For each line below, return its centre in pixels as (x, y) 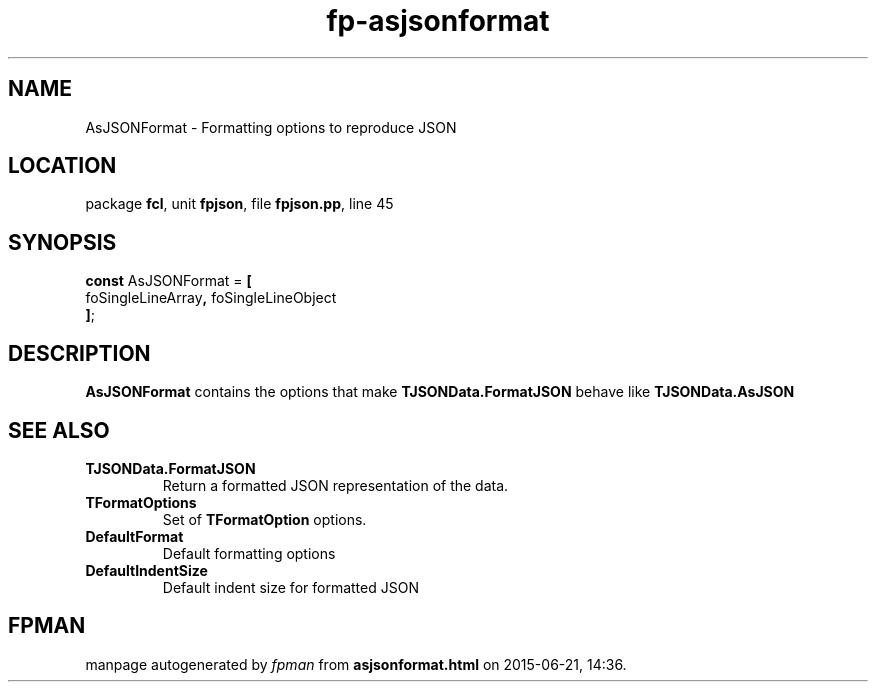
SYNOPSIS (62, 242)
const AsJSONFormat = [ (168, 281)
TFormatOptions (141, 502)
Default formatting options (249, 553)
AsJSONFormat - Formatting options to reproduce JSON (271, 127)
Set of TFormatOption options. (264, 519)
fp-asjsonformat (438, 21)
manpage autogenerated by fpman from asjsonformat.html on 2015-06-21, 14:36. (356, 664)
